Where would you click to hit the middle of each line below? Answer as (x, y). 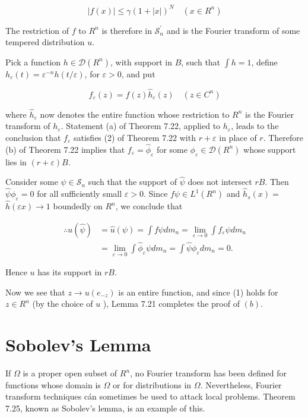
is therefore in (127, 30)
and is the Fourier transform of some (233, 30)
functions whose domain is (53, 384)
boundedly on (78, 206)
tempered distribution (45, 42)
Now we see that (35, 292)
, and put (138, 73)
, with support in (141, 62)
